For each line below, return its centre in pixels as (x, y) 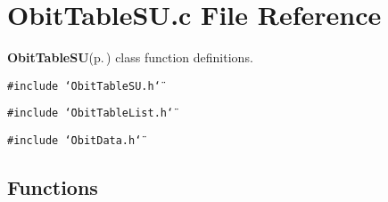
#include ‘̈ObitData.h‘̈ (74, 141)
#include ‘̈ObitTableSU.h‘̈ (84, 86)
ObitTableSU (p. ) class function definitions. (130, 57)
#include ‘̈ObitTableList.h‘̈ (91, 113)
